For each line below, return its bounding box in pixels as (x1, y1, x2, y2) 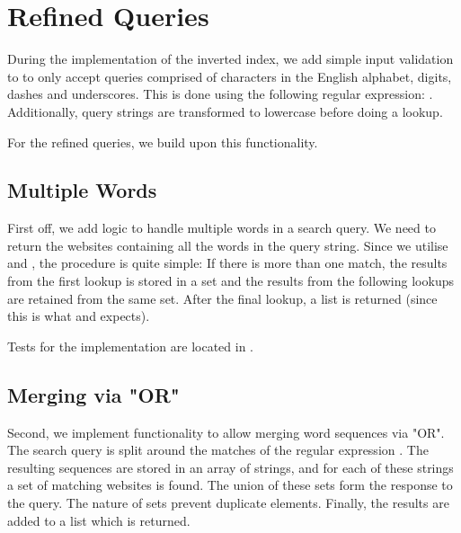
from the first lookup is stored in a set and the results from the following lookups (7, 271, 454, 290)
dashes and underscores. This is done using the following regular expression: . (7, 84, 433, 103)
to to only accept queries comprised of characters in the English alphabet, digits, (7, 67, 452, 85)
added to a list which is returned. (7, 511, 191, 529)
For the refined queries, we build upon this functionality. (7, 132, 318, 151)
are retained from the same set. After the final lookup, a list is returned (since (7, 289, 438, 307)
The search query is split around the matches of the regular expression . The (7, 440, 429, 459)
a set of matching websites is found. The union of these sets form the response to (7, 475, 453, 494)
